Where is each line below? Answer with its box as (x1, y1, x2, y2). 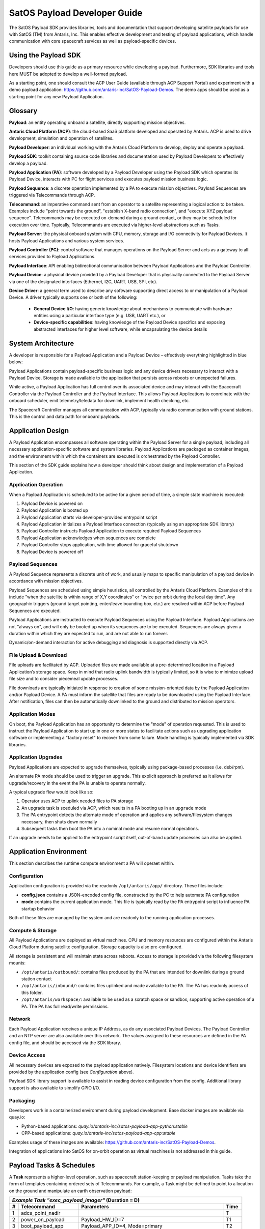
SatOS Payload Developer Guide (9, 7, 143, 18)
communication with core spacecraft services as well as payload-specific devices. (9, 38, 176, 44)
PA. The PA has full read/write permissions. (21, 1003, 109, 1009)
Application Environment (9, 848, 87, 856)
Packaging (9, 1097, 35, 1104)
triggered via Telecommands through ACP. (9, 192, 95, 198)
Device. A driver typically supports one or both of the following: (9, 294, 137, 300)
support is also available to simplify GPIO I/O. (9, 1084, 100, 1091)
